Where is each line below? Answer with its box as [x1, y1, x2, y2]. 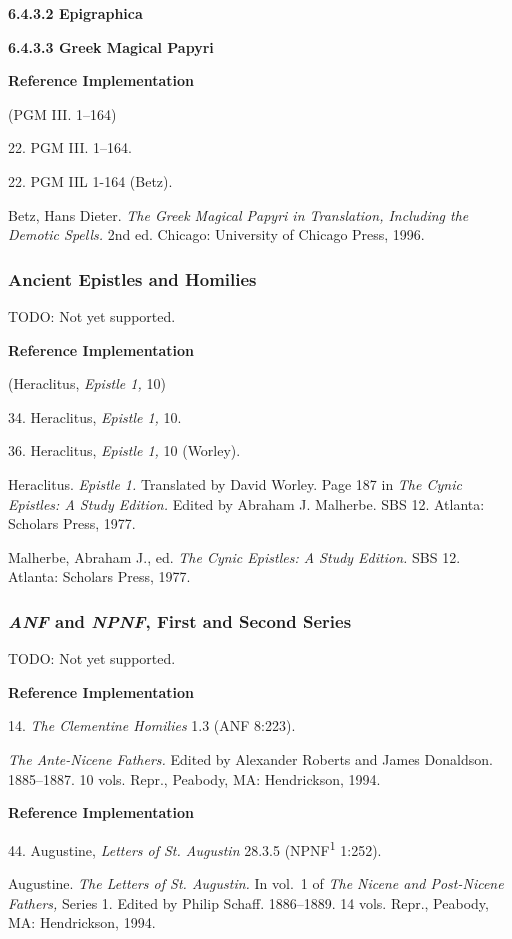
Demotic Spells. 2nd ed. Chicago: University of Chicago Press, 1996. [8, 224, 425, 245]
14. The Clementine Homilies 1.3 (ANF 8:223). [8, 715, 296, 736]
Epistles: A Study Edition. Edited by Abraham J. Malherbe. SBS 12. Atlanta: [8, 493, 485, 514]
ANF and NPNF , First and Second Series [8, 608, 352, 633]
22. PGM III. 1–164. [8, 137, 132, 158]
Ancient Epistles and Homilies [8, 266, 257, 291]
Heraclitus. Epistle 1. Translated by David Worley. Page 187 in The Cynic [8, 473, 462, 494]
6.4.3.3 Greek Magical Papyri [8, 36, 214, 57]
